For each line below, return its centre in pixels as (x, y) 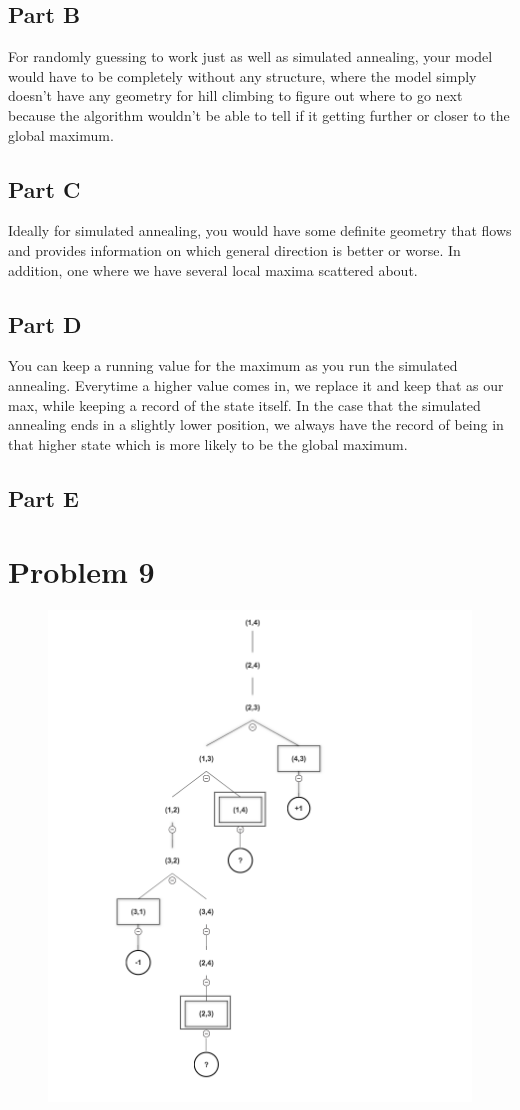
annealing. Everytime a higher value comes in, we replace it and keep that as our (256, 384)
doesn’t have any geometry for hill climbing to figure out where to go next (235, 95)
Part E (43, 497)
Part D (45, 323)
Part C (44, 188)
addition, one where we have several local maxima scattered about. (213, 269)
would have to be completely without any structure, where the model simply (242, 75)
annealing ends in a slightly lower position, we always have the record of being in (256, 424)
